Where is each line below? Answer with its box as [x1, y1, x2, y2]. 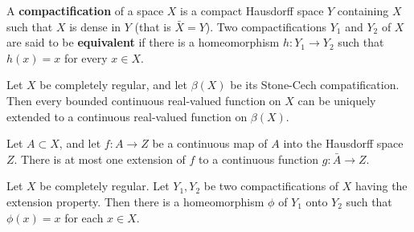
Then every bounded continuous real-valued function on [6, 92, 281, 108]
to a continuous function [199, 150, 319, 167]
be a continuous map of [152, 135, 268, 152]
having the [355, 177, 408, 194]
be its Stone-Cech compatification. [230, 76, 400, 93]
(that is [134, 18, 171, 35]
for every [64, 49, 108, 66]
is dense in [69, 18, 121, 35]
